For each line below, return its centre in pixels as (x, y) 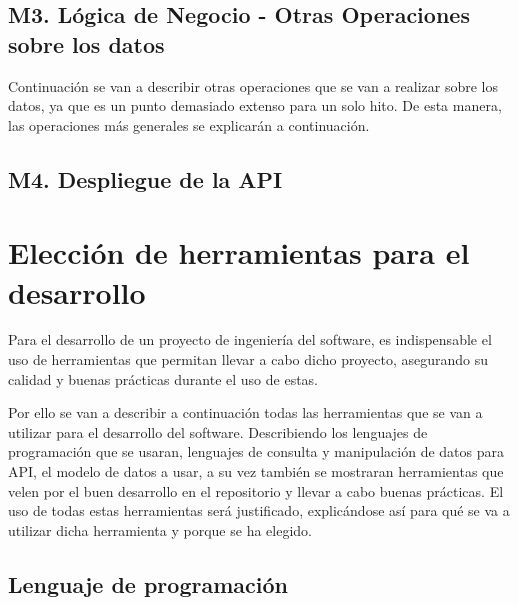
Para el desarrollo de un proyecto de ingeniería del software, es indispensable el (250, 339)
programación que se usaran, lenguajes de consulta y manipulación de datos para (256, 451)
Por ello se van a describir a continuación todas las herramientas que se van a (245, 412)
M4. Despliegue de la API (145, 178)
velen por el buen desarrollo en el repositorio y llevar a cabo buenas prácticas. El (256, 490)
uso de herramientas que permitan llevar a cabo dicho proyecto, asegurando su (248, 359)
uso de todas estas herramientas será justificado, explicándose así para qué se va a (259, 510)
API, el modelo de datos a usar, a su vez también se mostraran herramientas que (256, 471)
